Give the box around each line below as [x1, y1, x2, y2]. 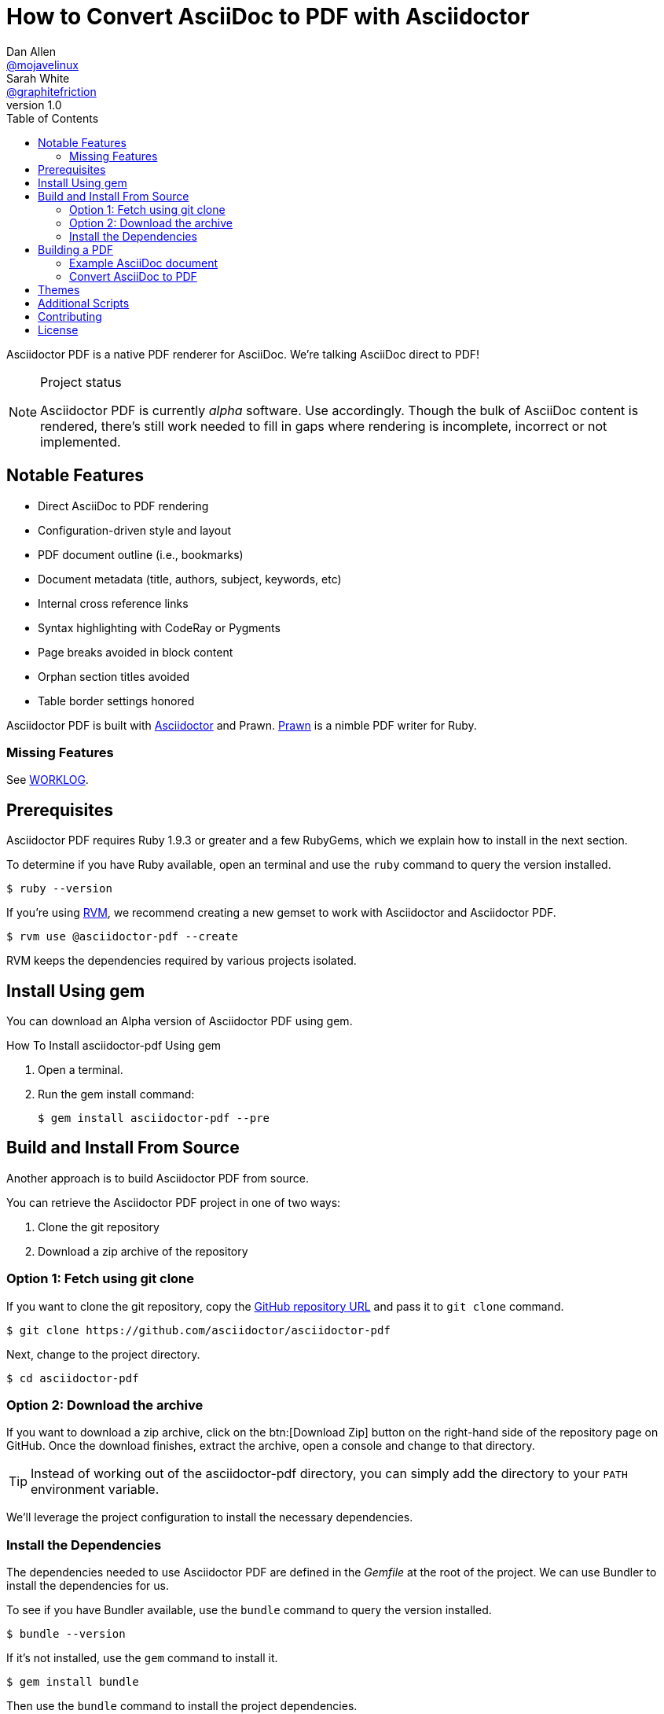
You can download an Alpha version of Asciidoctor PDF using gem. [6, 1014, 353, 1028]
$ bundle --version [6, 1628, 126, 1641]
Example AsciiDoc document [69, 256, 218, 270]
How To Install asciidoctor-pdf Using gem [6, 1039, 222, 1053]
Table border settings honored [38, 693, 195, 708]
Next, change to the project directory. [6, 1347, 200, 1361]
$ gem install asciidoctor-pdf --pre [38, 1112, 270, 1125]
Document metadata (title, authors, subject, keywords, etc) [38, 572, 342, 586]
